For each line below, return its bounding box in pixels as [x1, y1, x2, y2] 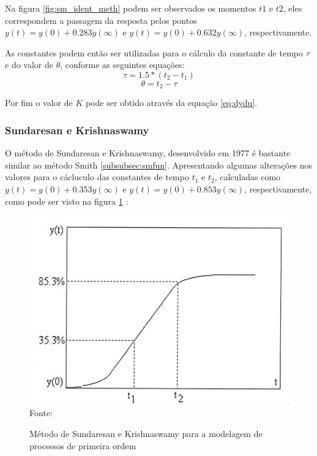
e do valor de [5, 58, 53, 71]
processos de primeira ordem [29, 439, 136, 452]
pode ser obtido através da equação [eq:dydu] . [85, 96, 258, 109]
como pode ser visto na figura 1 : [5, 194, 129, 207]
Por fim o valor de [5, 96, 73, 109]
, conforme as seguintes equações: [60, 58, 185, 71]
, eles [283, 2, 302, 14]
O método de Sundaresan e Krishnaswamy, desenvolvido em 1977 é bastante [5, 146, 291, 159]
